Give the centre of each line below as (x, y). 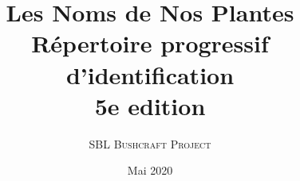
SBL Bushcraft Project (150, 143)
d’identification (150, 74)
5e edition (150, 105)
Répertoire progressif (150, 43)
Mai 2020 (150, 170)
